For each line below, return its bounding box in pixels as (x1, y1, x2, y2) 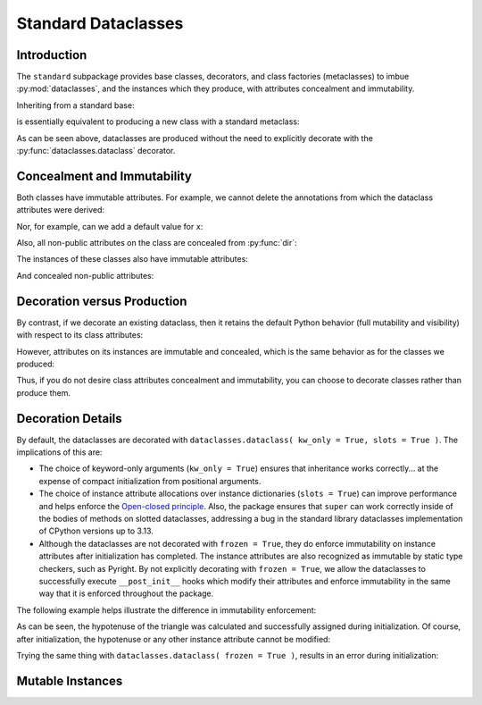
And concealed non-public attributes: (16, 270, 154, 281)
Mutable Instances (16, 673, 123, 688)
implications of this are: (16, 447, 103, 457)
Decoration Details (16, 411, 122, 426)
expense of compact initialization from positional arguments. (38, 475, 262, 486)
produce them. (16, 387, 71, 398)
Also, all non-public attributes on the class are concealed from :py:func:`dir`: (16, 238, 298, 248)
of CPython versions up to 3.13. (38, 525, 154, 536)
